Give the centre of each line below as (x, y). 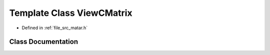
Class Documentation (44, 42)
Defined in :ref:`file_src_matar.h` (54, 28)
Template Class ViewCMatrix (71, 13)
